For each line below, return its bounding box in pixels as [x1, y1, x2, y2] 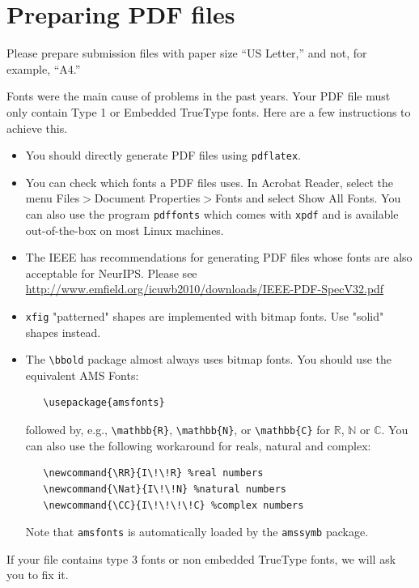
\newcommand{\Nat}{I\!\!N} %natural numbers [43, 483, 286, 495]
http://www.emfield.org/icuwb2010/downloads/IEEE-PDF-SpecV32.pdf [25, 280, 384, 297]
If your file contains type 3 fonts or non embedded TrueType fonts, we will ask [6, 550, 396, 567]
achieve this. [6, 119, 68, 136]
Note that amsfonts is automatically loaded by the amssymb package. [25, 523, 369, 540]
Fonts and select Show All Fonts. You [214, 190, 401, 207]
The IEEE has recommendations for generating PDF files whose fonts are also [25, 249, 413, 266]
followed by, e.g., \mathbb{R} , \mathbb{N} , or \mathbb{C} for [25, 421, 331, 438]
